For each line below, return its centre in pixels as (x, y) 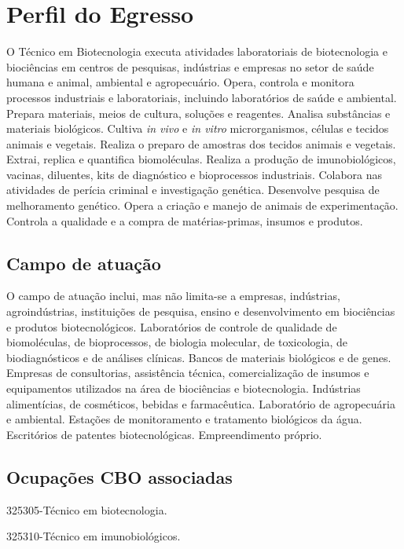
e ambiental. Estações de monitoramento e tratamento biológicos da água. (184, 419)
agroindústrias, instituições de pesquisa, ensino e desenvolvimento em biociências (201, 311)
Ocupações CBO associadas (119, 476)
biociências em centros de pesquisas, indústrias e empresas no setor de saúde (190, 66)
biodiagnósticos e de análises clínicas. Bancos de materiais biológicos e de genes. (199, 357)
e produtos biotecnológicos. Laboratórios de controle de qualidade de (172, 326)
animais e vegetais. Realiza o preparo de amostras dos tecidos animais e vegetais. (201, 143)
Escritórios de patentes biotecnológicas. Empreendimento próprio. (164, 434)
